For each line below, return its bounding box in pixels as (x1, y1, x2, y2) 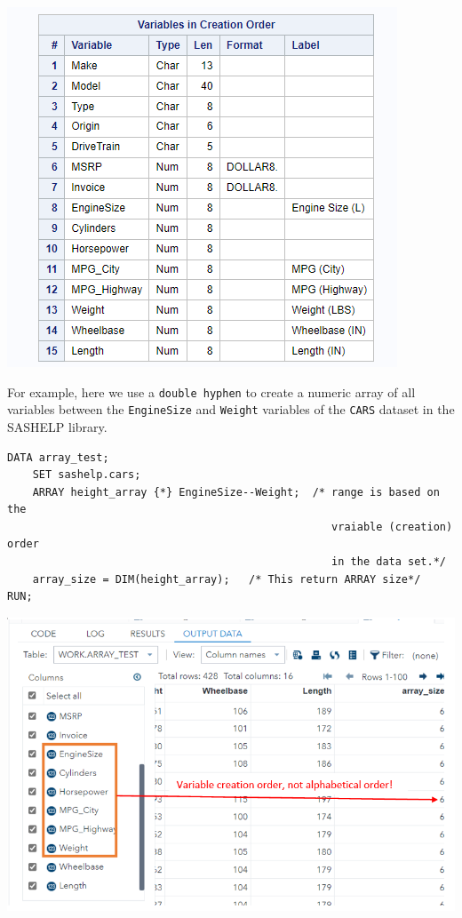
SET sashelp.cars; (32, 468, 141, 482)
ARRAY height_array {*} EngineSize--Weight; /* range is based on (32, 485, 440, 499)
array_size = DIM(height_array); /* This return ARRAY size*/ (32, 572, 421, 586)
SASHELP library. (7, 417, 108, 435)
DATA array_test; (7, 451, 109, 464)
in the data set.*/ (331, 555, 446, 569)
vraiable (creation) (331, 520, 453, 533)
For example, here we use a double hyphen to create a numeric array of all (7, 382, 416, 401)
